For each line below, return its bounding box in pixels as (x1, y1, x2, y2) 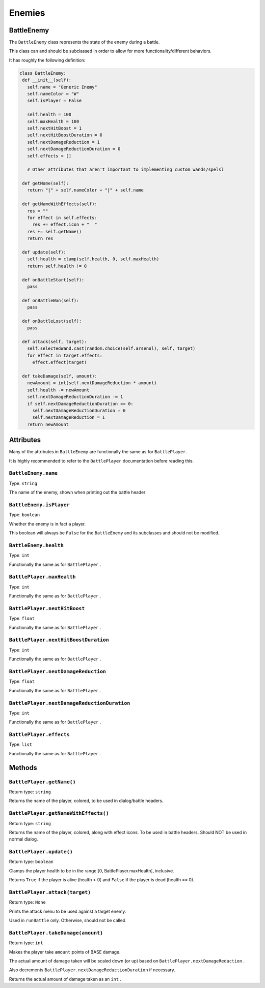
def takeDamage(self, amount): (22, 373, 98, 379)
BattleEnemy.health (9, 542, 64, 549)
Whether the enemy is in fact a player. (9, 521, 86, 526)
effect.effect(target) (32, 360, 87, 365)
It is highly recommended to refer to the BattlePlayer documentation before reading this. (9, 458, 194, 463)
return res (27, 236, 53, 241)
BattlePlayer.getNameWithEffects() (9, 810, 109, 817)
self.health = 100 (27, 112, 72, 118)
